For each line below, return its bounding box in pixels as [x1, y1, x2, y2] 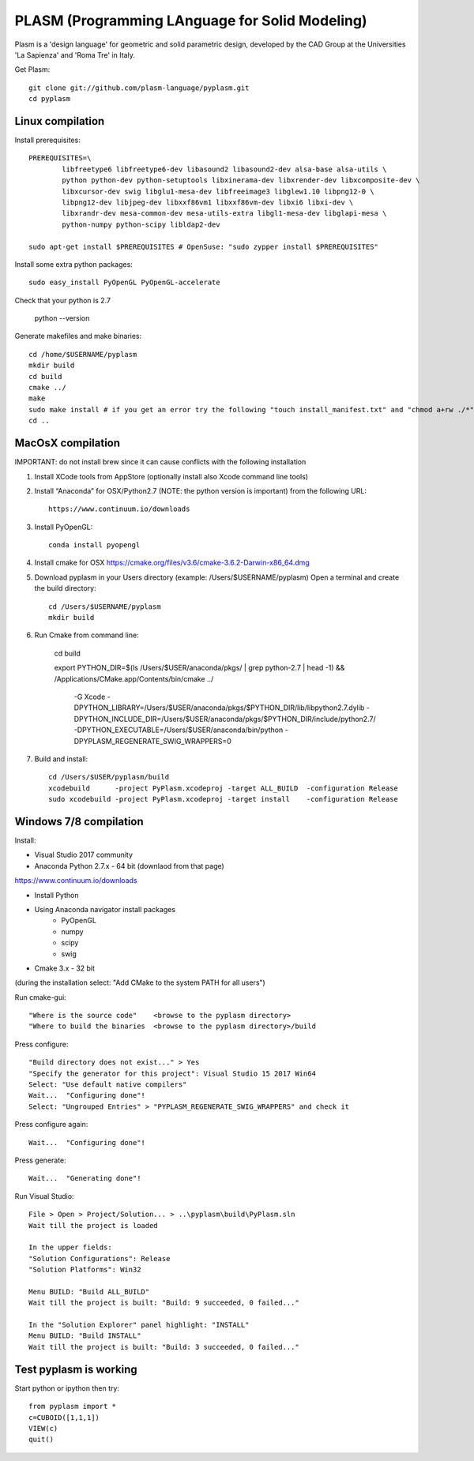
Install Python [34, 890, 79, 900]
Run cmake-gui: [14, 992, 66, 1002]
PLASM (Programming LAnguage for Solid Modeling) [14, 12, 367, 29]
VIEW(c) [28, 1424, 58, 1433]
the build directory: [34, 584, 96, 593]
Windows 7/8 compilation [14, 814, 144, 828]
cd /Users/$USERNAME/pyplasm [48, 602, 161, 611]
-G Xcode [73, 692, 106, 701]
